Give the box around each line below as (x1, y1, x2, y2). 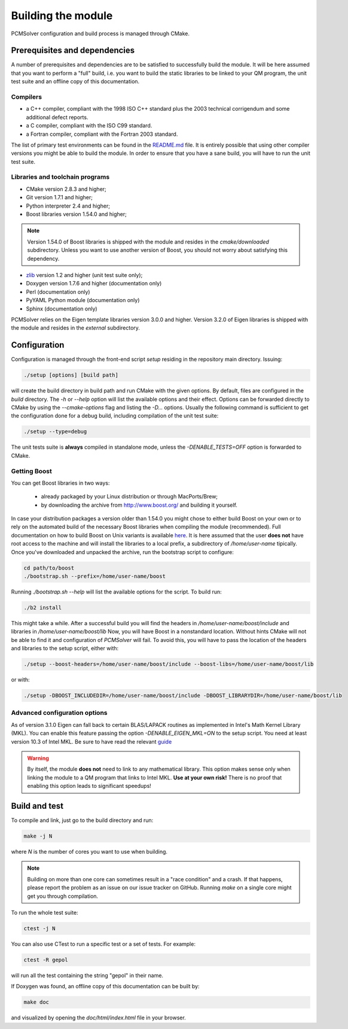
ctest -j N (23, 925, 56, 931)
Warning (27, 754, 49, 762)
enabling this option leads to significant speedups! (27, 783, 152, 790)
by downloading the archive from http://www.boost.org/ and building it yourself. (41, 501, 237, 509)
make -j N (23, 833, 53, 840)
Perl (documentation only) (26, 288, 90, 296)
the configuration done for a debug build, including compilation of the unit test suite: (11, 412, 219, 419)
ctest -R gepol (23, 956, 68, 963)
